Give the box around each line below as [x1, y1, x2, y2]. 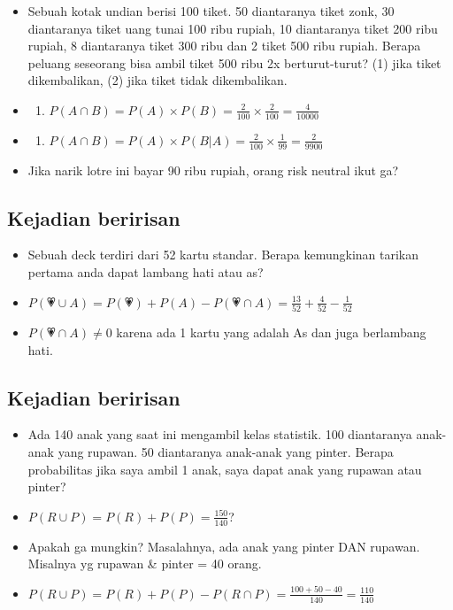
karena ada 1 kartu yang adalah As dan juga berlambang [116, 322, 426, 341]
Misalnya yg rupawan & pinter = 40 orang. [27, 554, 262, 573]
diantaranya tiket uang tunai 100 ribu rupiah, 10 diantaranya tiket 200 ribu [27, 19, 438, 37]
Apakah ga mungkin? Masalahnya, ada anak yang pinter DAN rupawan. [27, 537, 420, 555]
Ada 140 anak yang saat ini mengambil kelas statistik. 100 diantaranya [27, 425, 412, 444]
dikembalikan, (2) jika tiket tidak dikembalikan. [27, 71, 288, 89]
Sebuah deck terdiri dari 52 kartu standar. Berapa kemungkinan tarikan [27, 245, 419, 264]
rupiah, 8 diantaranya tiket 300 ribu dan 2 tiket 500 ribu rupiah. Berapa [27, 36, 421, 55]
